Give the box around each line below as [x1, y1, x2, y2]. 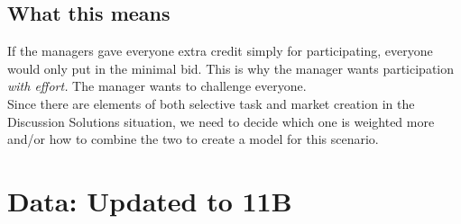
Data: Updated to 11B [7, 182, 292, 219]
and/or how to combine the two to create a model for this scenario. [7, 130, 379, 148]
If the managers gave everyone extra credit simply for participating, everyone [7, 41, 433, 60]
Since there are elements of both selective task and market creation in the [7, 94, 415, 112]
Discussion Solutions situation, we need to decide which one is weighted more [7, 112, 435, 130]
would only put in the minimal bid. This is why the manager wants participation [7, 58, 455, 77]
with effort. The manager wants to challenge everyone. [7, 76, 307, 95]
